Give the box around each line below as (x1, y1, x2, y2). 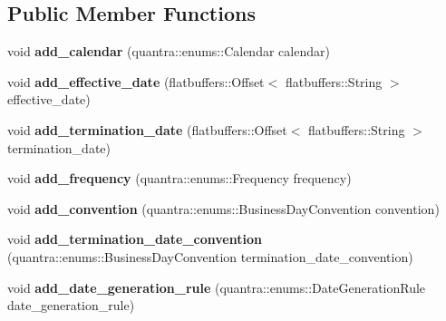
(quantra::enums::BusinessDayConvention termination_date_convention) (7, 247, 413, 266)
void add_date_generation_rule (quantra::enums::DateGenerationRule (7, 277, 426, 297)
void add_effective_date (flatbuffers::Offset (7, 72, 265, 91)
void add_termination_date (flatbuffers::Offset (7, 120, 287, 139)
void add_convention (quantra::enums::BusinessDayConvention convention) (7, 199, 440, 218)
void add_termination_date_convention (7, 229, 262, 248)
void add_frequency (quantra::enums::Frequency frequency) (7, 169, 352, 188)
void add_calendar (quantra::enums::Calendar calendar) (7, 42, 330, 61)
